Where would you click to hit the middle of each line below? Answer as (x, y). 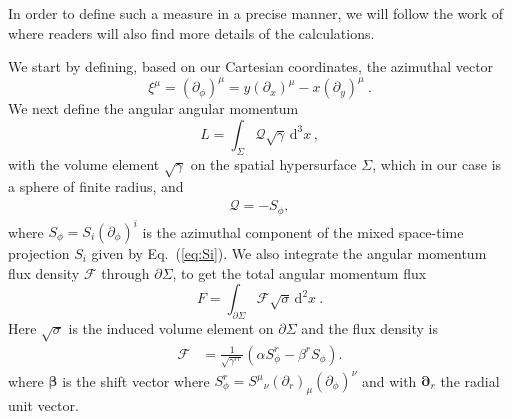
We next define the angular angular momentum (153, 108)
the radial (470, 380)
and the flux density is (369, 328)
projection (39, 253)
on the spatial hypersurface (273, 163)
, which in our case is (437, 163)
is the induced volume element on (171, 328)
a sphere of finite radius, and (96, 186)
